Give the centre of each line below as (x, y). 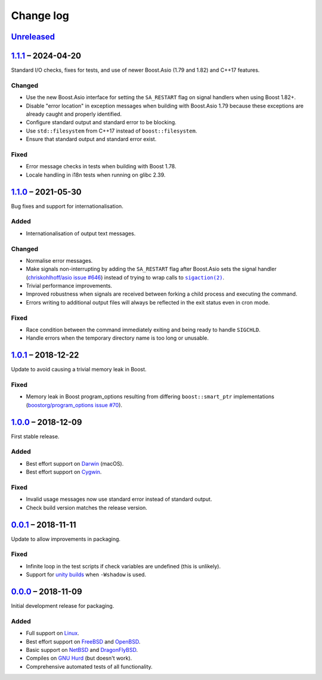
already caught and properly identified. (74, 114)
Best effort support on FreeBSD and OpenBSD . (83, 641)
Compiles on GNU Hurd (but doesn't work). (79, 658)
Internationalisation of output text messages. (81, 233)
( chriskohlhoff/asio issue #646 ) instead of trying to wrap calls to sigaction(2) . (125, 277)
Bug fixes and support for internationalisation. (67, 206)
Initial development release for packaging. (63, 606)
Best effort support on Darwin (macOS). (75, 463)
